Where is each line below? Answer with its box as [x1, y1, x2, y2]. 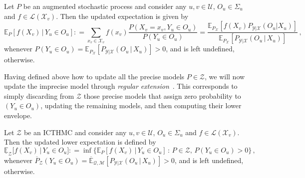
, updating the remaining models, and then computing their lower [40, 100, 242, 111]
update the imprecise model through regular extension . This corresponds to [4, 81, 238, 91]
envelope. [4, 110, 32, 121]
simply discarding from [4, 90, 74, 101]
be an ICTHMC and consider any [23, 127, 127, 137]
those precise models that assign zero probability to [83, 90, 241, 101]
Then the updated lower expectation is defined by [4, 137, 156, 147]
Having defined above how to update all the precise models [4, 71, 185, 81]
